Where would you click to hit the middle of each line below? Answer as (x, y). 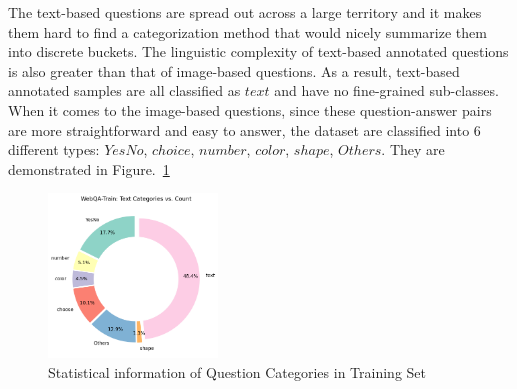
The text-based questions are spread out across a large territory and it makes (245, 12)
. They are (413, 149)
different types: (54, 149)
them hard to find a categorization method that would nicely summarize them (247, 31)
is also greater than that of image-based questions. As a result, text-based (234, 70)
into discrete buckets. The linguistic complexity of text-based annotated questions (258, 51)
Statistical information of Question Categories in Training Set (237, 371)
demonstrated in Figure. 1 (89, 168)
